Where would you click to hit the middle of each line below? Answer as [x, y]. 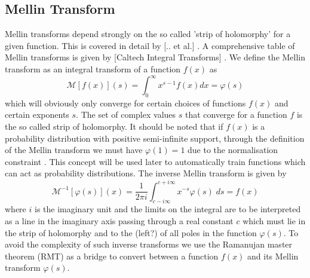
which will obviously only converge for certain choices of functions [125, 103]
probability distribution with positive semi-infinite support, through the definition [155, 138]
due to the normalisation [233, 150]
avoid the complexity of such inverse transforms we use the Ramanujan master [149, 244]
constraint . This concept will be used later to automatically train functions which [155, 161]
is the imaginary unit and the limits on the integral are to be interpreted [168, 209]
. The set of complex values [126, 114]
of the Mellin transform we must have [74, 150]
